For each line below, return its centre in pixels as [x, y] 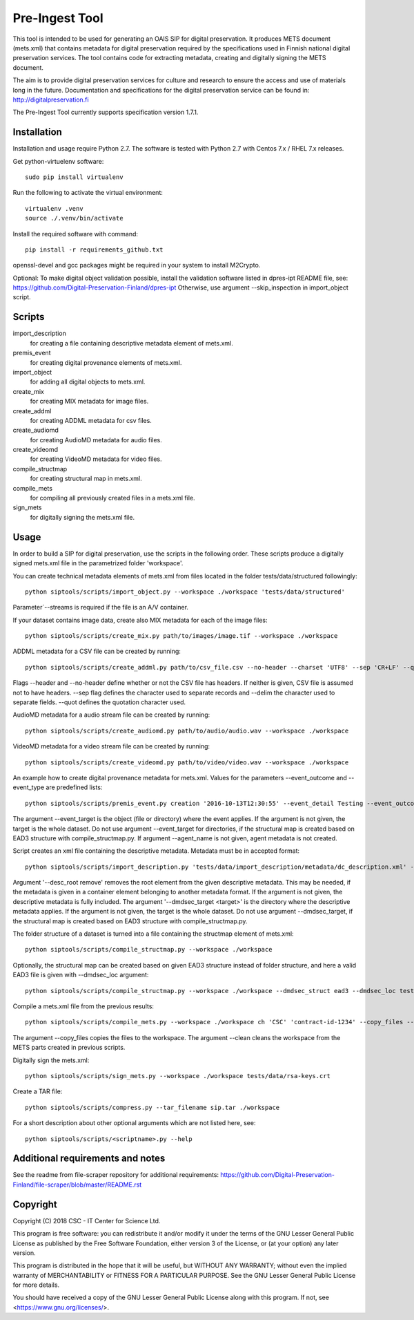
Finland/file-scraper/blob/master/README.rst [77, 1185]
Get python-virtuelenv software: [58, 161]
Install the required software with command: [75, 234]
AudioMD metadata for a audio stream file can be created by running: [111, 715]
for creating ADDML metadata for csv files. [91, 420]
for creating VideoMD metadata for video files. [96, 459]
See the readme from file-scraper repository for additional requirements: [116, 1175]
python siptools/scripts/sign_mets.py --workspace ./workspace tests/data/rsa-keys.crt [178, 1076]
